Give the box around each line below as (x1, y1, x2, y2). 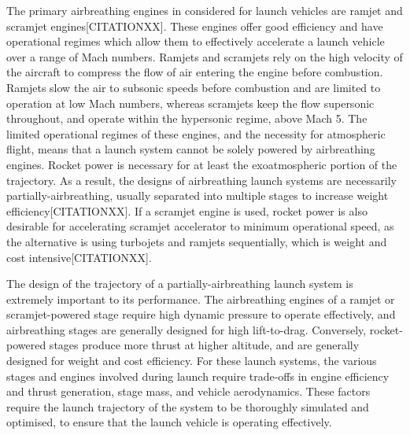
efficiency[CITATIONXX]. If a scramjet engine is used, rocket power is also (6, 202, 368, 219)
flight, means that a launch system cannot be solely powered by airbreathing (6, 141, 375, 157)
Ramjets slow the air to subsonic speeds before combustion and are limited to (6, 79, 381, 95)
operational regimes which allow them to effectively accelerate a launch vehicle (6, 33, 385, 50)
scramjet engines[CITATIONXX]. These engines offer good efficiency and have (6, 17, 383, 34)
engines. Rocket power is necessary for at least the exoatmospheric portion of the (6, 156, 397, 172)
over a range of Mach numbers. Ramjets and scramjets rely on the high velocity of (6, 48, 403, 65)
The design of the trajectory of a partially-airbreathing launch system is (6, 275, 353, 292)
